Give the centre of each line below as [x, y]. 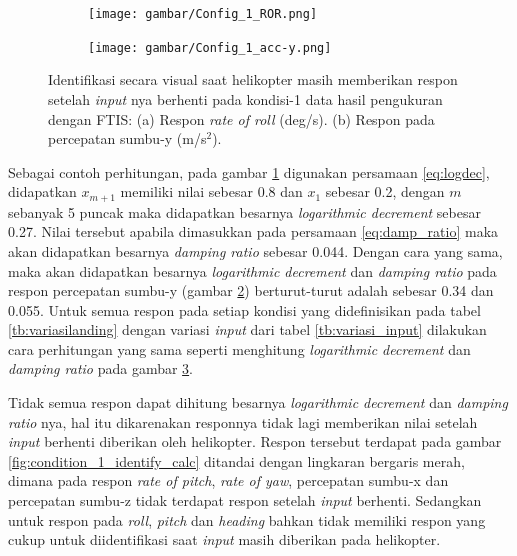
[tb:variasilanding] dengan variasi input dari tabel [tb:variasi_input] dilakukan [247, 329]
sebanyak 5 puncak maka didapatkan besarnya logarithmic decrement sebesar [244, 211]
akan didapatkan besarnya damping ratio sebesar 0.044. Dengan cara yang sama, [255, 250]
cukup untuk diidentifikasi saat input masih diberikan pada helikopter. [224, 539]
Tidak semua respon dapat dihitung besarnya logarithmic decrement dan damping [258, 402]
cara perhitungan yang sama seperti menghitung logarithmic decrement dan [239, 348]
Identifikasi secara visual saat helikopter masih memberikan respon [253, 79]
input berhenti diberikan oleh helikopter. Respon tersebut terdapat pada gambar [255, 441]
